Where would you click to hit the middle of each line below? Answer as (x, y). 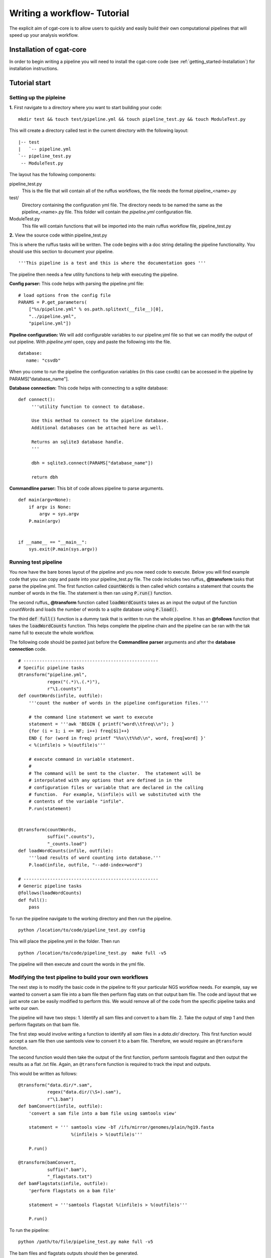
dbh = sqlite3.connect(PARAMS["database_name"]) (92, 463)
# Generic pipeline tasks (50, 886)
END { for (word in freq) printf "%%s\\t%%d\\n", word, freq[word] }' (117, 738)
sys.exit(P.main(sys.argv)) (63, 549)
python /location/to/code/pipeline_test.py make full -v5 (92, 953)
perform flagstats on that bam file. (45, 1025)
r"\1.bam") (60, 1099)
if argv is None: (50, 507)
